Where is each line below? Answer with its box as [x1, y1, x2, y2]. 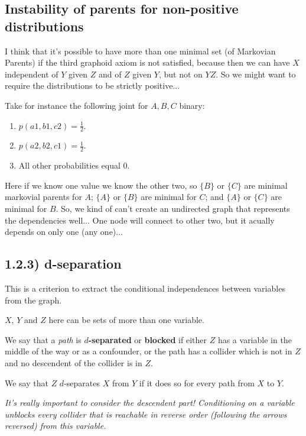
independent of [5, 67, 58, 80]
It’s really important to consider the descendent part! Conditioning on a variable [5, 396, 295, 409]
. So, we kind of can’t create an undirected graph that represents [56, 202, 290, 214]
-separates [64, 376, 100, 389]
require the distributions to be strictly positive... [5, 79, 180, 92]
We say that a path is [5, 333, 82, 345]
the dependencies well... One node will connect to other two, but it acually [5, 214, 275, 226]
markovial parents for [5, 190, 82, 203]
